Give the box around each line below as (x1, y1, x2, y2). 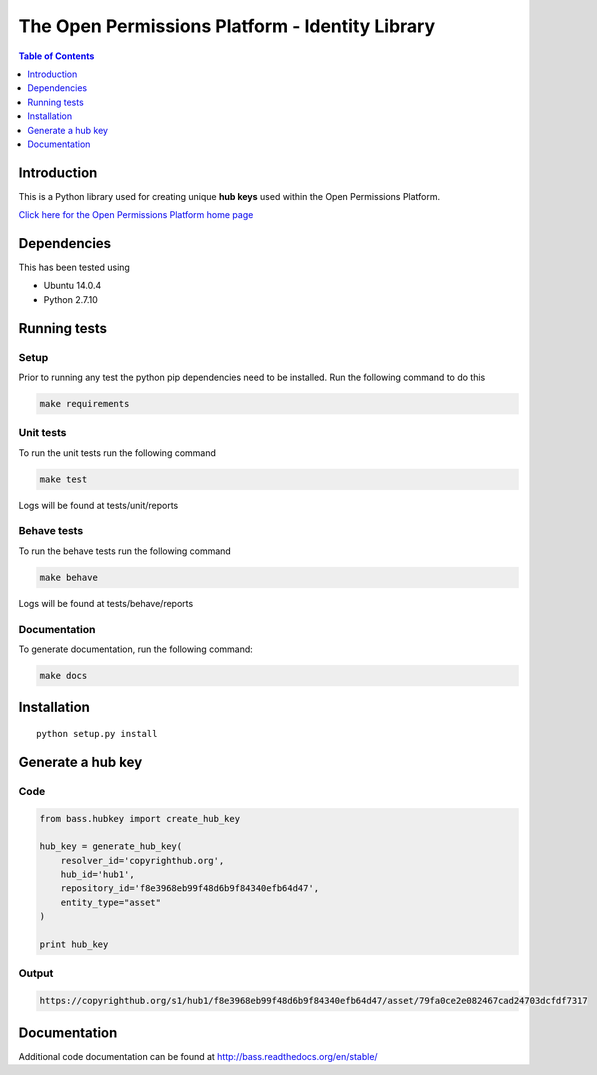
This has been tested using (18, 261, 130, 274)
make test (39, 473, 88, 485)
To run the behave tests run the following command (18, 545, 232, 557)
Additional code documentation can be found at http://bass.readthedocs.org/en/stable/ (18, 1050, 379, 1062)
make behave (39, 571, 99, 583)
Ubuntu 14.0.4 (43, 280, 102, 292)
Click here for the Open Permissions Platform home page (18, 209, 254, 221)
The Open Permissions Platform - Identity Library (18, 15, 436, 37)
